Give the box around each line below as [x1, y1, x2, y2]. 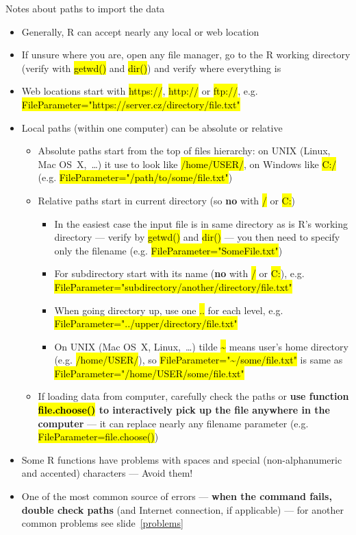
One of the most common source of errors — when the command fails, [21, 489, 332, 503]
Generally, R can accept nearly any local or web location [21, 24, 259, 38]
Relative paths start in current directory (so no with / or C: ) [38, 193, 296, 207]
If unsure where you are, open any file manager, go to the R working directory [21, 47, 351, 62]
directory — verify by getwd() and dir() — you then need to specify [54, 230, 340, 244]
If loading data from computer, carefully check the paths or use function [38, 389, 349, 403]
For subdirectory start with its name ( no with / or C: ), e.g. [54, 266, 305, 281]
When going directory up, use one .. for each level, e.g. [54, 302, 283, 317]
